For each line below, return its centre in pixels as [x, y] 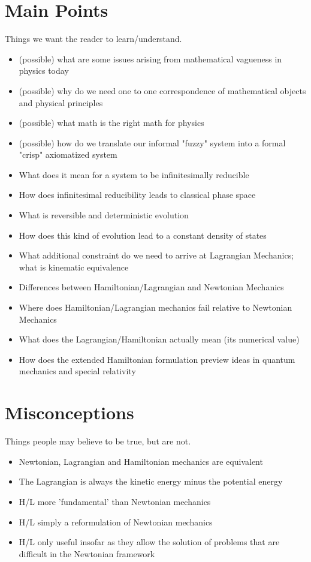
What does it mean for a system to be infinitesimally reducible [134, 174]
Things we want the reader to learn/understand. [93, 39]
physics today [44, 70]
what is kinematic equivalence [74, 267]
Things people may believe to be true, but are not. [98, 441]
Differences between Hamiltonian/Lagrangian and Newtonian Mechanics [151, 287]
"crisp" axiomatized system [68, 154]
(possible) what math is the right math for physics [111, 123]
